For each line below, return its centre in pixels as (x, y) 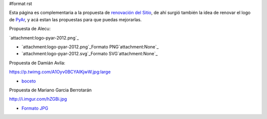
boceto (29, 81)
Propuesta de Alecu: (30, 29)
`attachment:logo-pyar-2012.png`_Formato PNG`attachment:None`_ (90, 46)
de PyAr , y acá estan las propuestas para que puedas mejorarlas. (75, 19)
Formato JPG (35, 108)
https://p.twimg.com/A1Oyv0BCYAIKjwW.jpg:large (60, 72)
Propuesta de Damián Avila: (37, 63)
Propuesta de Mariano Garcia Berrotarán (50, 90)
